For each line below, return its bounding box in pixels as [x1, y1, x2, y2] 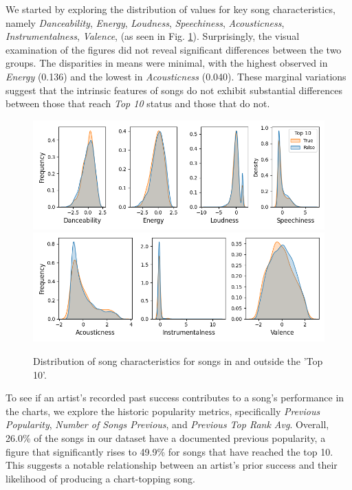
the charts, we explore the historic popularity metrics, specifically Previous [5, 403, 320, 418]
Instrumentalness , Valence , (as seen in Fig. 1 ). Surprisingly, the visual [5, 29, 300, 43]
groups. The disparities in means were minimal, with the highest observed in [5, 56, 328, 70]
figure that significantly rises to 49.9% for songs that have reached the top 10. [5, 444, 333, 458]
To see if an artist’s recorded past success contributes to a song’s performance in [5, 390, 344, 405]
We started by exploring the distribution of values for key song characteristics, [5, 2, 335, 16]
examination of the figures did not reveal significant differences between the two [5, 42, 342, 56]
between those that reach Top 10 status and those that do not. [5, 96, 270, 111]
